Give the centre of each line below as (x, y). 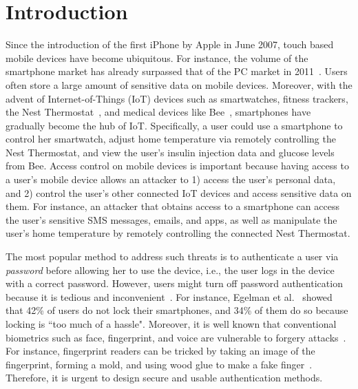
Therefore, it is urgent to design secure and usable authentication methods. (164, 378)
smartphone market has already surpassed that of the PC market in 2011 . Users (177, 71)
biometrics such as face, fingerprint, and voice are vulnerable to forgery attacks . (176, 337)
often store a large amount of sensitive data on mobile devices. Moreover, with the (179, 84)
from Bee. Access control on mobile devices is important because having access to (177, 166)
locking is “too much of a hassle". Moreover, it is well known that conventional (171, 324)
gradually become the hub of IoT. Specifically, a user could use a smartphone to (174, 125)
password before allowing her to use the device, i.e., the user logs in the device (170, 270)
